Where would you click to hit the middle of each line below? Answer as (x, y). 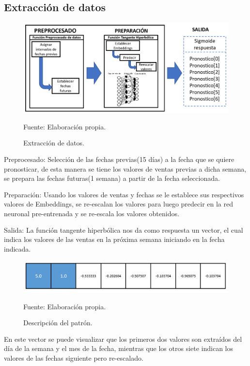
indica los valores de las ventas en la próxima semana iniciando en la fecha (114, 239)
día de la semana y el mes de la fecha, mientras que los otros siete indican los (119, 348)
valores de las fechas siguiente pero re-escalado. (74, 358)
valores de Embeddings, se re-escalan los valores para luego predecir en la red (118, 204)
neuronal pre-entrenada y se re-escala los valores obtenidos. (92, 214)
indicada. (17, 248)
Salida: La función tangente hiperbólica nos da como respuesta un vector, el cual (124, 230)
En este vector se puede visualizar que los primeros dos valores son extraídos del (123, 339)
